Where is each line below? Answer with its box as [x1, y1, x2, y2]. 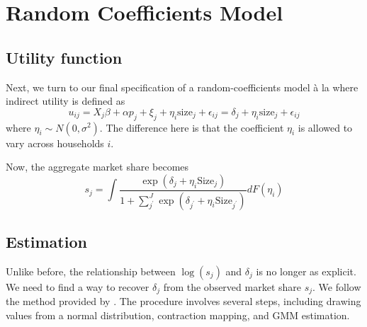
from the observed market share [163, 279, 301, 294]
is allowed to [298, 120, 353, 134]
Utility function [6, 46, 123, 68]
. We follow [312, 279, 361, 294]
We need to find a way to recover [6, 279, 149, 294]
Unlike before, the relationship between [6, 263, 176, 278]
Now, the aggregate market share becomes [6, 159, 189, 174]
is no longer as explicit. [256, 263, 356, 278]
